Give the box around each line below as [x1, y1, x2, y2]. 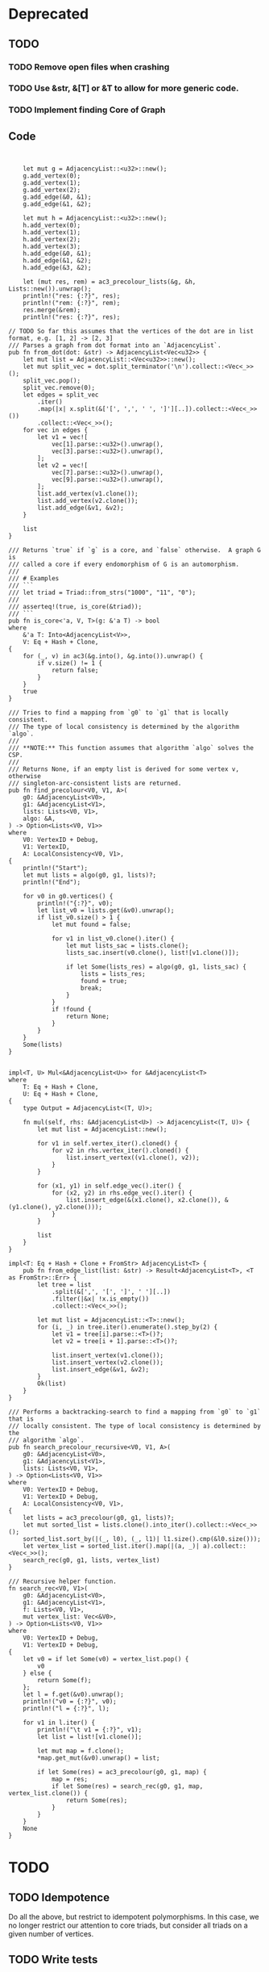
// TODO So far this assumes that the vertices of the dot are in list [8, 328, 254, 336]
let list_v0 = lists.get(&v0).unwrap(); [37, 906, 175, 915]
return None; [65, 1012, 110, 1021]
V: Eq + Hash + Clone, [23, 638, 99, 647]
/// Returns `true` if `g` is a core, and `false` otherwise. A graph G [8, 546, 262, 555]
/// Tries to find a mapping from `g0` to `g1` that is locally [8, 709, 229, 717]
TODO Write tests [8, 1953, 98, 1966]
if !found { [51, 1006, 92, 1014]
